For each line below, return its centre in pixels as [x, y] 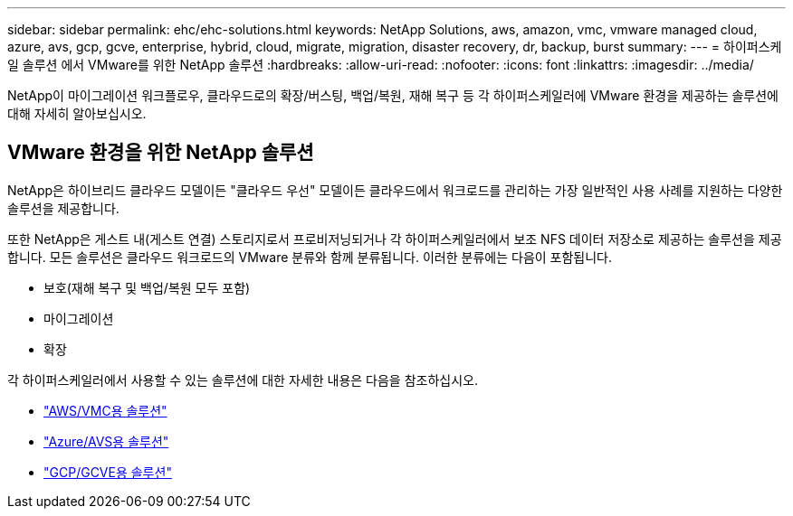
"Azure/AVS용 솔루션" [106, 441]
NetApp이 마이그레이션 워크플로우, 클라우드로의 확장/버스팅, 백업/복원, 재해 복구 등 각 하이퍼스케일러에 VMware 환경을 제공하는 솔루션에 [393, 95]
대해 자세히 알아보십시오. [77, 113]
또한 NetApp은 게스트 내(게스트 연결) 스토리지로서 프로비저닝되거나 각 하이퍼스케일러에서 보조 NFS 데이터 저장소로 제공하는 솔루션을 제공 [395, 239]
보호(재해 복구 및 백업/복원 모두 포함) [147, 287]
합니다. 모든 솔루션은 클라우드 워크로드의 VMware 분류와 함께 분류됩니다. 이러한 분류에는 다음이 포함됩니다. [310, 257]
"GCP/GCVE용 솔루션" [108, 472]
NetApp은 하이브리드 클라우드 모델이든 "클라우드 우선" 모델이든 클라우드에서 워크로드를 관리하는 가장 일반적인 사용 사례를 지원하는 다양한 [395, 190]
